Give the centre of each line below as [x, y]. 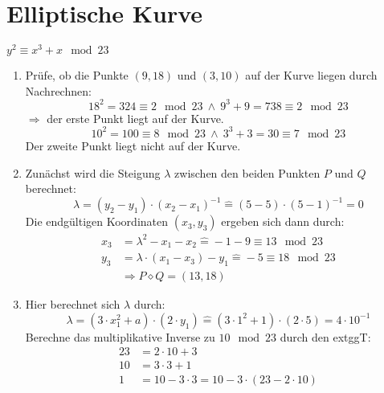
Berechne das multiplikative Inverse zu [120, 336]
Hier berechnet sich [73, 304]
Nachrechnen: [58, 90]
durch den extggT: [325, 336]
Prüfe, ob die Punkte [77, 75]
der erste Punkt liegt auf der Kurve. [135, 118]
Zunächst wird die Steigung [93, 172]
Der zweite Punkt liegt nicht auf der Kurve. [133, 145]
